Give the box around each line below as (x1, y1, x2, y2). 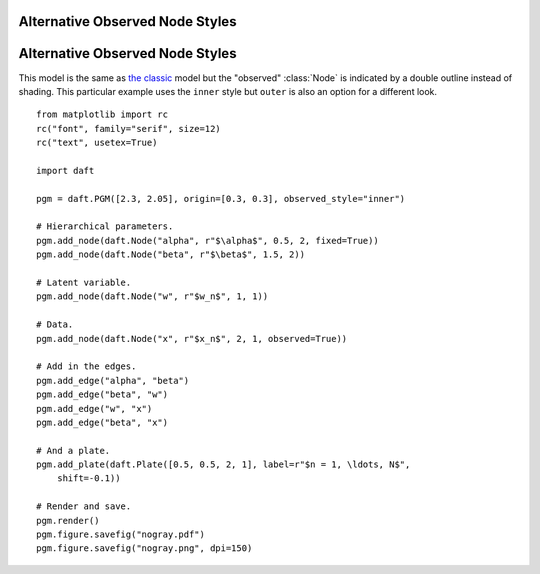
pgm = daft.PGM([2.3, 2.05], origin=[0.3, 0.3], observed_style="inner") (36, 193, 406, 204)
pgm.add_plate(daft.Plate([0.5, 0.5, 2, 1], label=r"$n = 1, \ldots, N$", (36, 459, 411, 470)
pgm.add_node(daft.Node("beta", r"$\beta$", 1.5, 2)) (36, 249, 305, 260)
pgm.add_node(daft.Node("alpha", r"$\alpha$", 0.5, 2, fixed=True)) (36, 235, 379, 246)
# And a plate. (36, 445, 111, 456)
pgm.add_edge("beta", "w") (36, 389, 169, 400)
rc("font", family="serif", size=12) (36, 123, 222, 134)
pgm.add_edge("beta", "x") (36, 416, 169, 428)
